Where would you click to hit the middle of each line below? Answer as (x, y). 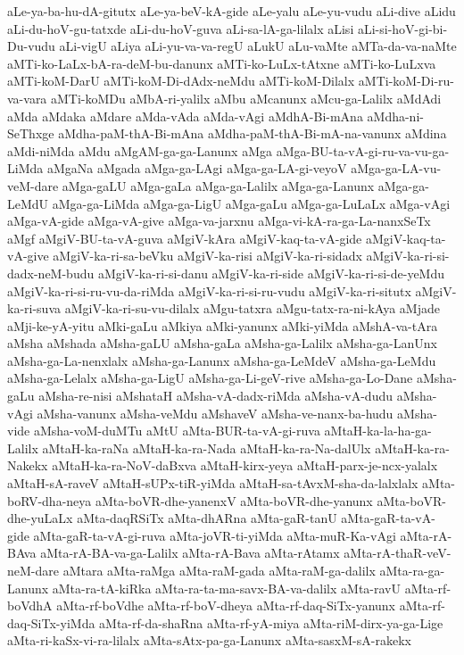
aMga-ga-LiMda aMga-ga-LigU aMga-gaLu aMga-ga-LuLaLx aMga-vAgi (251, 203)
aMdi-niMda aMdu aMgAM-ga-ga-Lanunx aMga (140, 150)
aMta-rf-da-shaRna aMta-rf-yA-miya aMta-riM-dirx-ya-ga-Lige (271, 622)
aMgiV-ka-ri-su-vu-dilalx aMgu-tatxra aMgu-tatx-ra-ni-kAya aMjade (252, 308)
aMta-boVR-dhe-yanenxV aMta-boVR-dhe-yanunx (234, 500)
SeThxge (31, 133)
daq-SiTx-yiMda (51, 622)
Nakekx (28, 465)
